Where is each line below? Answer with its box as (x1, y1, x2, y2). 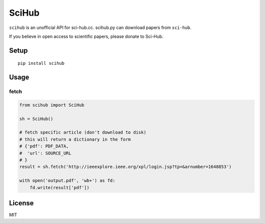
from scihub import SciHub (19, 102, 84, 108)
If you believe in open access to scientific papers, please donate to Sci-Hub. (9, 33, 164, 39)
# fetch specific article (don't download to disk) (19, 130, 147, 135)
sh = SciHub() (19, 116, 53, 121)
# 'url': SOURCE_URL (19, 150, 72, 156)
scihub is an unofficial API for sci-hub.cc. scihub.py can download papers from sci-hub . (9, 25, 191, 30)
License (9, 199, 34, 207)
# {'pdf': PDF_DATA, (19, 143, 69, 149)
